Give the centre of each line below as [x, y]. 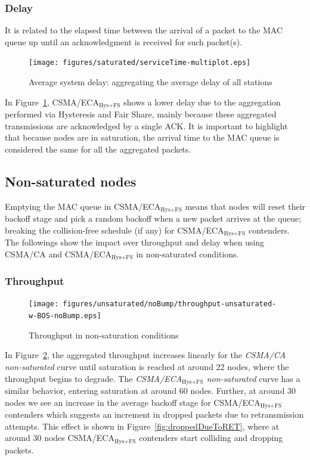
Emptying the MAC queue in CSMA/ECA [83, 206]
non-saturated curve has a [253, 378]
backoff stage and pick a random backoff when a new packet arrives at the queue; [153, 218]
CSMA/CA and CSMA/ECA [58, 254]
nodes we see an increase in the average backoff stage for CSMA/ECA [133, 402]
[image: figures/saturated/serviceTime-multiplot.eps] [140, 63]
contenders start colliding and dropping [211, 438]
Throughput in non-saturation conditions [104, 335]
